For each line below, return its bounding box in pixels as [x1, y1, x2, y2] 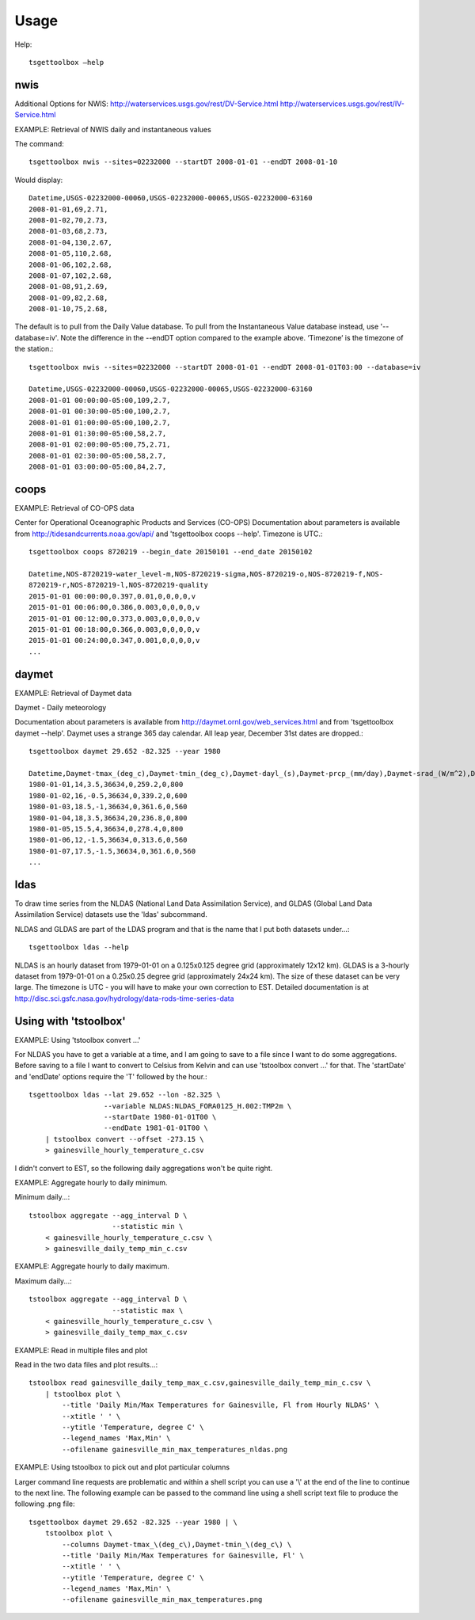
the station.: [14, 344, 54, 354]
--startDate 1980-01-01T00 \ [103, 1112, 217, 1122]
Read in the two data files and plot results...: [14, 1360, 158, 1370]
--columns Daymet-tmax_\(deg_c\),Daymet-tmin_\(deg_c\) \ [62, 1540, 292, 1549]
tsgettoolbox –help [28, 58, 104, 67]
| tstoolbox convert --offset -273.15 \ [44, 1135, 205, 1143]
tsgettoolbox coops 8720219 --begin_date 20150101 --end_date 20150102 [28, 547, 313, 557]
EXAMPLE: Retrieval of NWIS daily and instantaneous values [14, 124, 211, 134]
